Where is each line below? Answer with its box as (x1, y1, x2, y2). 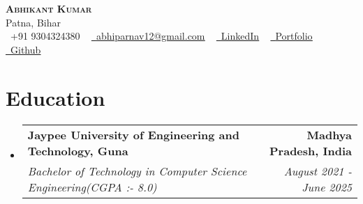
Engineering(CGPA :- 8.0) (27, 178, 157, 195)
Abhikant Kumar (6, 1, 92, 15)
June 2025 (302, 178, 352, 195)
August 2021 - (283, 162, 352, 179)
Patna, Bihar (6, 15, 61, 29)
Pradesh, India (269, 142, 352, 159)
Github (10, 42, 41, 56)
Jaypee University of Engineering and (27, 126, 240, 143)
